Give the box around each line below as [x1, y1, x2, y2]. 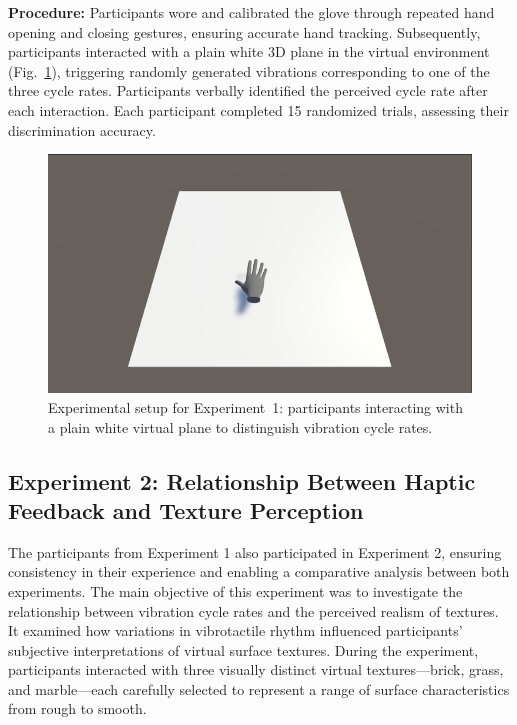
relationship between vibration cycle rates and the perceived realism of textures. [8, 600, 499, 621]
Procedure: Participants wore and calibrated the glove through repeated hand [8, 2, 495, 22]
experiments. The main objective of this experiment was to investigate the [8, 580, 463, 601]
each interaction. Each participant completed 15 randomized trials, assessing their [8, 99, 509, 120]
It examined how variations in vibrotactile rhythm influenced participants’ [8, 620, 463, 641]
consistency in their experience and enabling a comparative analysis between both [8, 561, 510, 582]
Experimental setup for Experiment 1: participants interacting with [48, 396, 463, 417]
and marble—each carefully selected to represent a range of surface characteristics [8, 678, 510, 699]
